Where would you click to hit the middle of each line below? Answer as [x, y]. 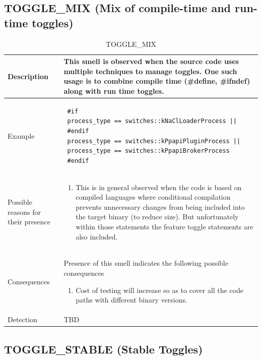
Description [28, 76]
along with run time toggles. [114, 91]
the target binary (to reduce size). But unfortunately [157, 217]
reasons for [24, 212]
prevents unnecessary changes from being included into [160, 206]
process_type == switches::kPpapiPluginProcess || [154, 141]
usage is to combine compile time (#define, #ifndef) [157, 81]
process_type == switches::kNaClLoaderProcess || [152, 121]
